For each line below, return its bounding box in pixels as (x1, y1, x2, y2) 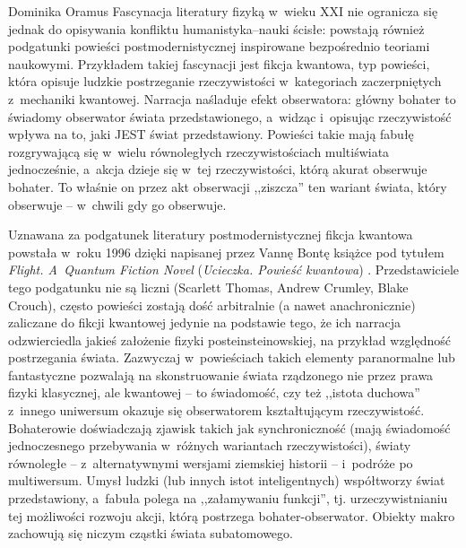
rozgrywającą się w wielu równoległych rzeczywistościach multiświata (8, 142, 390, 161)
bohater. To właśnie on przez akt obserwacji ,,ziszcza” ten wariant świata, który (8, 177, 447, 196)
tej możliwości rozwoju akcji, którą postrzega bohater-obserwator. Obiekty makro (8, 506, 455, 525)
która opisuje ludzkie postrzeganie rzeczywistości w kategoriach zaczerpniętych (8, 72, 442, 91)
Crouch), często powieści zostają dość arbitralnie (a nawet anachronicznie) (8, 295, 416, 314)
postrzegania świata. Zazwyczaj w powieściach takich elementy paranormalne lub (8, 348, 455, 367)
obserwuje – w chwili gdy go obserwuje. (8, 195, 227, 213)
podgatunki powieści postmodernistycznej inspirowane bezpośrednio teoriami (8, 37, 430, 56)
